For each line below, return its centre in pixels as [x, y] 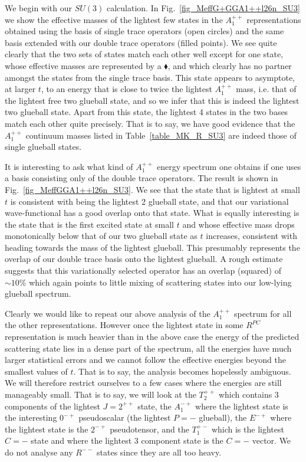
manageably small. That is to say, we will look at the [101, 394]
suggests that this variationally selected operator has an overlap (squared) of [143, 271]
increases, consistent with [251, 236]
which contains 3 [249, 394]
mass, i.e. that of [266, 89]
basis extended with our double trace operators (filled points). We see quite [141, 42]
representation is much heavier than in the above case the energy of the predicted [152, 337]
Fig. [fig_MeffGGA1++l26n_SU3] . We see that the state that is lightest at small [152, 189]
